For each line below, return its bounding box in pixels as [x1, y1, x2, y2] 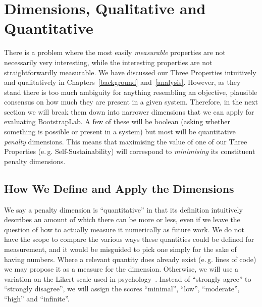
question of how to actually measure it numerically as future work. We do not [4, 224, 244, 234]
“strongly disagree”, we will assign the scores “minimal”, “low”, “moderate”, [4, 283, 240, 294]
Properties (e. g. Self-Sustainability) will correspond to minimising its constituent [4, 146, 255, 157]
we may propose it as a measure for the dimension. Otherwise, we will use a [4, 264, 239, 274]
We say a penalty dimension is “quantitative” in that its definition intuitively [4, 204, 243, 215]
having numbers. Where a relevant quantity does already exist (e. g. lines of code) [4, 253, 256, 264]
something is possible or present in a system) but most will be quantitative [4, 126, 236, 137]
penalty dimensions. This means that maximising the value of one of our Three [4, 136, 247, 146]
